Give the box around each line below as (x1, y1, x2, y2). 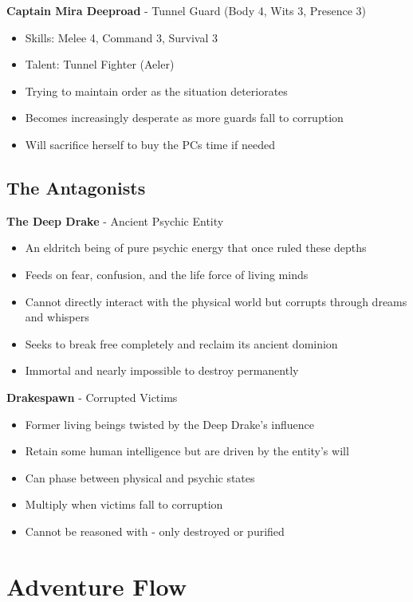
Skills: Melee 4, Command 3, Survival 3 (25, 29, 218, 45)
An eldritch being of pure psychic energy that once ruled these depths (25, 239, 367, 256)
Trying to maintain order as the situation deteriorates (25, 82, 288, 99)
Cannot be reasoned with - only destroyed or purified (25, 522, 285, 539)
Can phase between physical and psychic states (25, 469, 255, 486)
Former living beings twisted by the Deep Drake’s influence (25, 415, 315, 432)
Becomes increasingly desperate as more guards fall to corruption (25, 109, 344, 126)
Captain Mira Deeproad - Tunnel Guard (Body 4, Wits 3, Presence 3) (6, 2, 367, 18)
